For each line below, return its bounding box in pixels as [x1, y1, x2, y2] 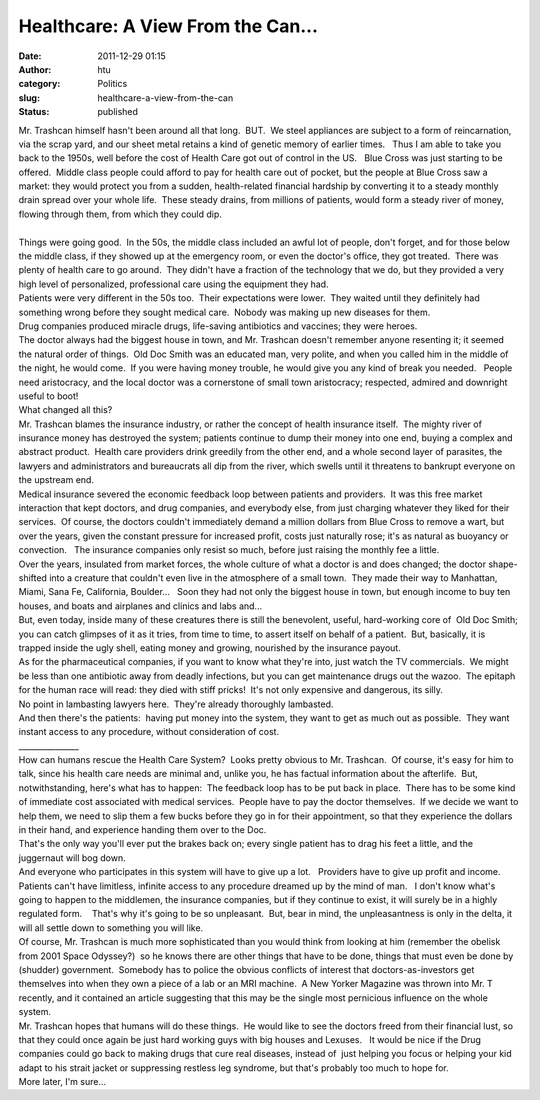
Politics [97, 78, 128, 90]
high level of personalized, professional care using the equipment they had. [18, 278, 329, 290]
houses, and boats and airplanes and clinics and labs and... [18, 600, 263, 612]
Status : [18, 106, 50, 118]
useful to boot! [18, 390, 79, 402]
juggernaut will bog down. [18, 851, 126, 864]
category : [18, 78, 61, 90]
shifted [18, 572, 47, 584]
